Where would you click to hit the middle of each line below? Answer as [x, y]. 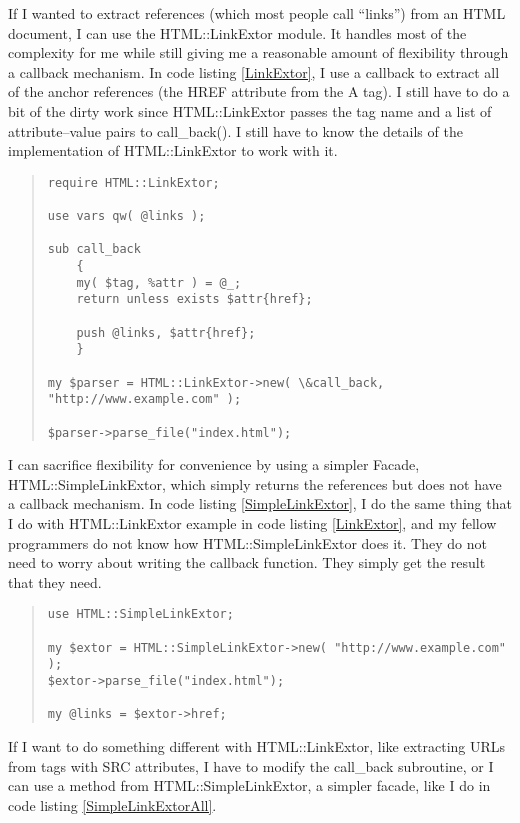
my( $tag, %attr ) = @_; [159, 282]
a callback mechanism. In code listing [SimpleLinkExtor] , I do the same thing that [260, 503]
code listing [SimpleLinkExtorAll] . [112, 804]
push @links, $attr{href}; [166, 332]
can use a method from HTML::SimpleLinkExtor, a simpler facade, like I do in [249, 785]
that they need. [55, 581]
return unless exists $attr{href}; [194, 299]
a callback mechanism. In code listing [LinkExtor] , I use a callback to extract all [254, 71]
